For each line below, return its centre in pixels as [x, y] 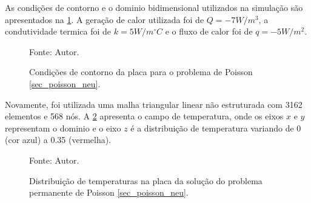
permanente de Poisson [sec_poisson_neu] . [109, 192]
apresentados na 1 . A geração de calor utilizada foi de [105, 19]
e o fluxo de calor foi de [209, 31]
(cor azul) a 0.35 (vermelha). [58, 140]
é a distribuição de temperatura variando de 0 [216, 128]
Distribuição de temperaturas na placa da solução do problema [146, 180]
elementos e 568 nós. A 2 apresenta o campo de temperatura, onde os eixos [144, 116]
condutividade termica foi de [58, 31]
